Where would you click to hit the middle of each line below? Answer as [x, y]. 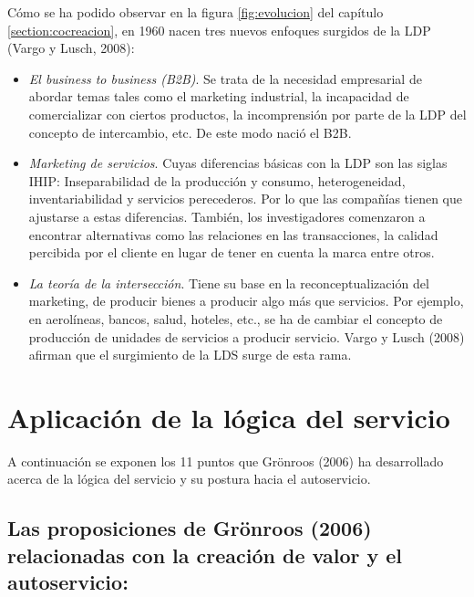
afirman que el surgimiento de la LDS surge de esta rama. [190, 355]
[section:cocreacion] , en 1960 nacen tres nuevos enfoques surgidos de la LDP [219, 30]
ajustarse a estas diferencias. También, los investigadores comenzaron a [227, 216]
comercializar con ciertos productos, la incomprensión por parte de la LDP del [247, 114]
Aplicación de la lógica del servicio [229, 417]
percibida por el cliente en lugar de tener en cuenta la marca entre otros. [232, 252]
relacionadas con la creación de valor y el [205, 555]
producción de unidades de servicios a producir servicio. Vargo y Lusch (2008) [247, 336]
